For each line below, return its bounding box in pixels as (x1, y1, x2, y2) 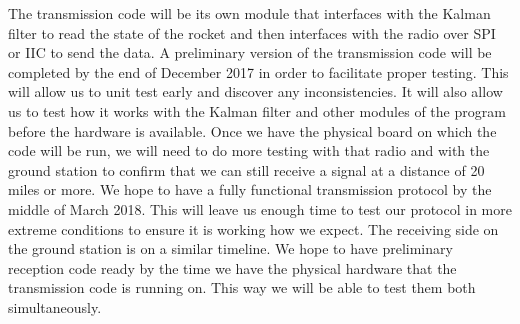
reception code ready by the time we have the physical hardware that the (8, 257, 457, 278)
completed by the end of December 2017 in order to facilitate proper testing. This (8, 61, 509, 82)
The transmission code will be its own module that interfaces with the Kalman (8, 3, 491, 23)
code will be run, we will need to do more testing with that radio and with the (8, 140, 490, 161)
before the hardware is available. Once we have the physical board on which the (8, 120, 497, 141)
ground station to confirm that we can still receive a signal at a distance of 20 (8, 159, 485, 180)
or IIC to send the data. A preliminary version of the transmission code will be (8, 42, 492, 63)
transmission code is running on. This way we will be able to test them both (8, 277, 476, 298)
